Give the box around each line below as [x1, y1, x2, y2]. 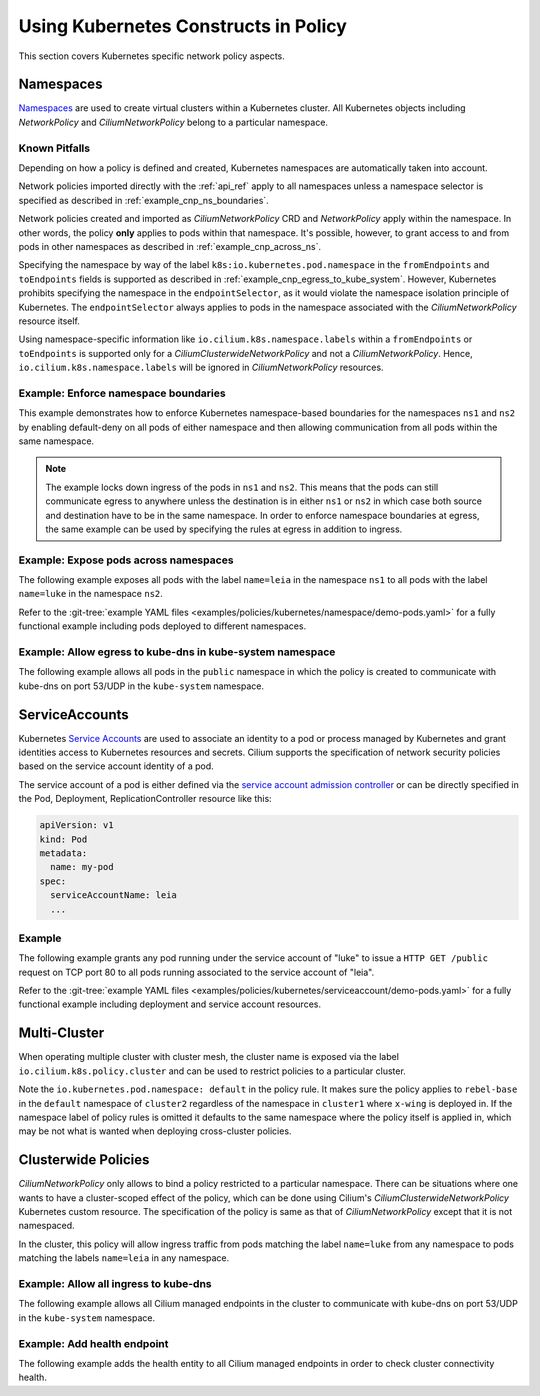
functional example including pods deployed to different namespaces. [18, 620, 307, 632]
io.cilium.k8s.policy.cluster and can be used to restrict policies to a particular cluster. [18, 1065, 407, 1077]
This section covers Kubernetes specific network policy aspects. [18, 50, 285, 62]
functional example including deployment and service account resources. [18, 998, 322, 1010]
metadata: [39, 848, 88, 859]
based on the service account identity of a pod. [18, 760, 214, 772]
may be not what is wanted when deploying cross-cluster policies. [18, 1125, 292, 1137]
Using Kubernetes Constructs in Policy [18, 15, 347, 37]
